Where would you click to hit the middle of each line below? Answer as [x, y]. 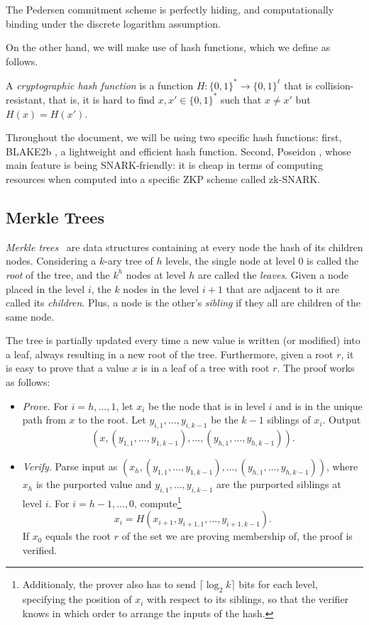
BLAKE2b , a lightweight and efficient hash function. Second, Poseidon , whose [178, 151]
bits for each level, [278, 584]
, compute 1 [158, 502]
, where [342, 466]
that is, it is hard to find [102, 99]
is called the [333, 261]
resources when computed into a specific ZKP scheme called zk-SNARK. [163, 178]
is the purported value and [94, 484]
